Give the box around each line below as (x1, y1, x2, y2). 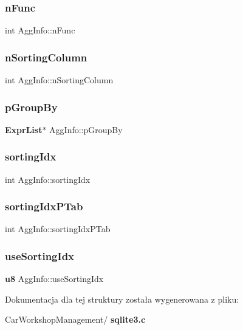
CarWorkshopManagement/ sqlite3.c (5, 313, 146, 326)
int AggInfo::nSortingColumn (5, 74, 114, 86)
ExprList (5, 123, 43, 136)
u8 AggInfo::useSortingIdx (5, 272, 104, 285)
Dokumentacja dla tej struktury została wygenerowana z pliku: (5, 292, 239, 305)
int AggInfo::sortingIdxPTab (5, 222, 111, 235)
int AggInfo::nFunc (5, 24, 75, 36)
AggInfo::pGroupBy (49, 123, 123, 136)
